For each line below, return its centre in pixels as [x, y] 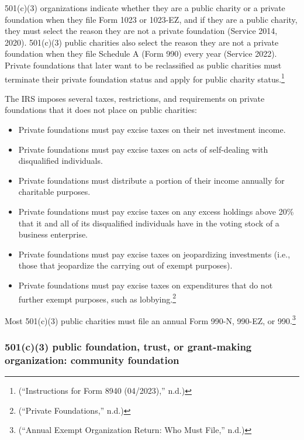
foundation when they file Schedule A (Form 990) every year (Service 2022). [141, 54]
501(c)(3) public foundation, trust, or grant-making [128, 346]
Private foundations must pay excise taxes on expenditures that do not [146, 285]
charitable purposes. [54, 192]
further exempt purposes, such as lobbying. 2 [97, 298]
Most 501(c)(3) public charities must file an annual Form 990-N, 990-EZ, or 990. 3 [150, 319]
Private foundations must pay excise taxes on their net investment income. [152, 129]
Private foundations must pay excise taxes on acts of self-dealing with [143, 149]
